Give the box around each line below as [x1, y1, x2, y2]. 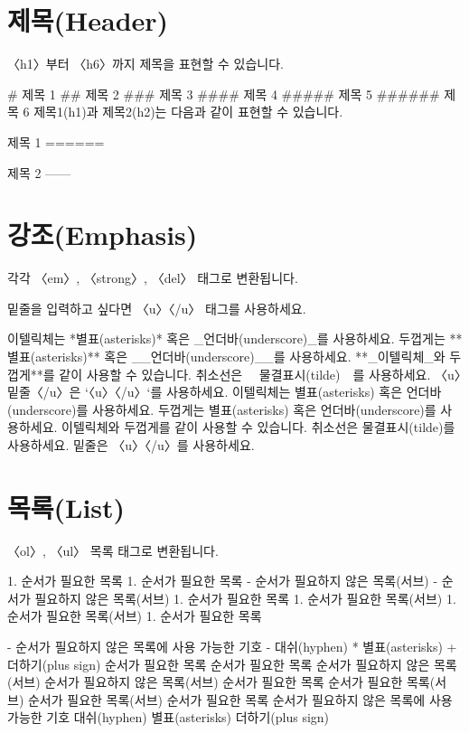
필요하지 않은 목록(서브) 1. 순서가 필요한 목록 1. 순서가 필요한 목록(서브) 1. [34, 588, 456, 607]
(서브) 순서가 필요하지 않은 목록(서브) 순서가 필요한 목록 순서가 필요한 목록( [7, 672, 436, 691]
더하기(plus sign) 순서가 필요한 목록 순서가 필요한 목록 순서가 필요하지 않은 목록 [7, 654, 457, 673]
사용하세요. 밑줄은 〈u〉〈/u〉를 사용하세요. [7, 435, 255, 454]
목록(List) [7, 488, 126, 525]
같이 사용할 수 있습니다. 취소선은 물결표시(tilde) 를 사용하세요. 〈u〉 [59, 364, 461, 383]
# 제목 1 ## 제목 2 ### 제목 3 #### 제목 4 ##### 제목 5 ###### [7, 84, 440, 103]
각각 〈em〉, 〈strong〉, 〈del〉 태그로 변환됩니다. [7, 268, 298, 287]
